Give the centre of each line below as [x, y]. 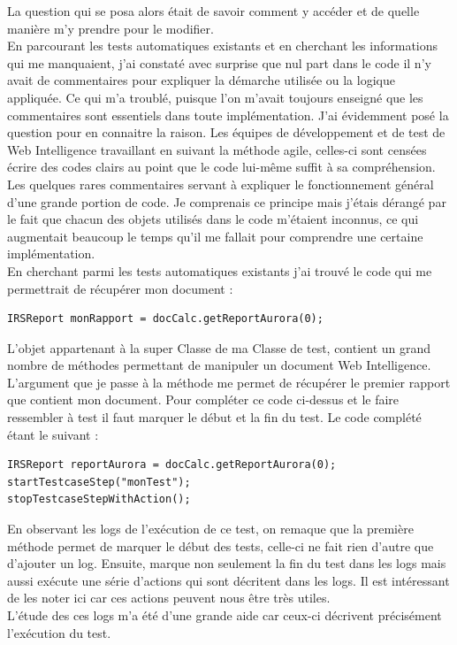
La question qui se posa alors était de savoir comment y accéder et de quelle [213, 11]
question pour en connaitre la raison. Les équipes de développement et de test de [226, 132]
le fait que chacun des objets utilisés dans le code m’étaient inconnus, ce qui [213, 219]
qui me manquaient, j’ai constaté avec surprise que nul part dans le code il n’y [219, 62]
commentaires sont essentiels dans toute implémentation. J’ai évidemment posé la [228, 115]
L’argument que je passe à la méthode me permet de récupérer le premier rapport [229, 382]
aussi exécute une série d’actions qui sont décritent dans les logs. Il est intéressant [228, 580]
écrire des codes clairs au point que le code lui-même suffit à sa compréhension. [221, 167]
